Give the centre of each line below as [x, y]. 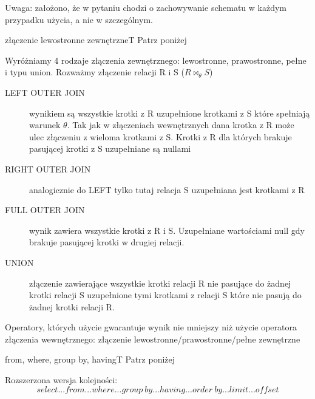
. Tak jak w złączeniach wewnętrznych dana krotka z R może [181, 125]
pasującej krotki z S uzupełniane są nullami [110, 148]
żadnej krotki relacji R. [72, 306]
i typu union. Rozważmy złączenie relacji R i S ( [95, 72]
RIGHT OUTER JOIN [48, 169]
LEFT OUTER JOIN [45, 92]
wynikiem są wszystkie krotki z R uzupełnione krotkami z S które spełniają [170, 113]
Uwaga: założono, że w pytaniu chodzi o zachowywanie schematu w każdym [146, 7]
